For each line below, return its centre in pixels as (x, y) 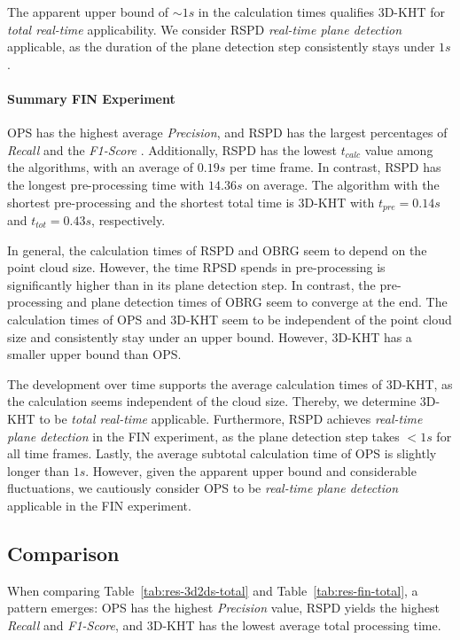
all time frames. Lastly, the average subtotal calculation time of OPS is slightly (222, 453)
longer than (39, 470)
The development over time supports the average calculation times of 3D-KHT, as (230, 383)
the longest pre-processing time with (106, 184)
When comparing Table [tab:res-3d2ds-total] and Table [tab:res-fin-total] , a (213, 590)
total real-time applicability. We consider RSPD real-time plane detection (205, 29)
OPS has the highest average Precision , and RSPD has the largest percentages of (227, 133)
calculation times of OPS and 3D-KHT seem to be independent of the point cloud (230, 319)
